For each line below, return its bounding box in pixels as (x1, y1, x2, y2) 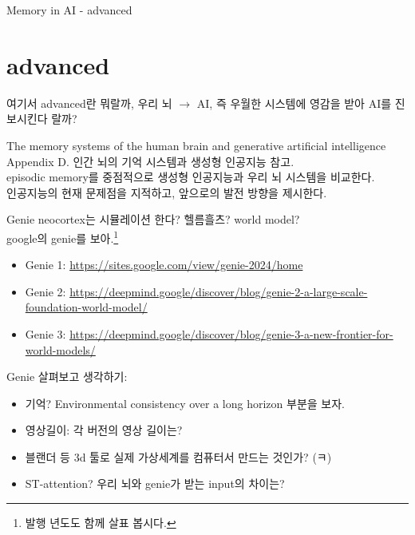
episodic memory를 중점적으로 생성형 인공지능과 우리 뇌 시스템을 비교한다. (6, 168, 375, 185)
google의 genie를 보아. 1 (6, 227, 119, 246)
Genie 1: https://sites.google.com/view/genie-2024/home (25, 256, 303, 273)
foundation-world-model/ (25, 299, 148, 315)
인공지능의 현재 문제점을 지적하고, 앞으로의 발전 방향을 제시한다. (6, 184, 327, 200)
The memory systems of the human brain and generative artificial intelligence (6, 137, 386, 153)
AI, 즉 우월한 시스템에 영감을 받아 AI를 (196, 94, 392, 111)
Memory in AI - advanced (6, 2, 132, 18)
